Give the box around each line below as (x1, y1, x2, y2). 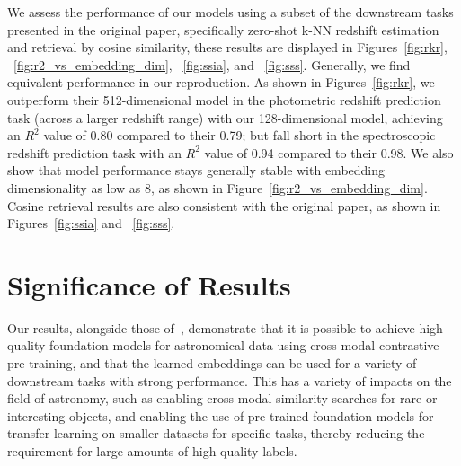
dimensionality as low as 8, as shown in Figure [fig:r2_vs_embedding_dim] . (7, 178, 428, 197)
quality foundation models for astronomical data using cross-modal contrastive (7, 336, 439, 355)
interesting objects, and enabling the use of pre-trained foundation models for (7, 406, 434, 425)
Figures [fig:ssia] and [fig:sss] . (7, 214, 175, 233)
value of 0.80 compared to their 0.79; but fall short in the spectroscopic (43, 126, 436, 145)
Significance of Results (7, 266, 291, 303)
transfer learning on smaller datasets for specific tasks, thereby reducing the (7, 424, 425, 443)
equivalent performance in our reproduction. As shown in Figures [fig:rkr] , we (7, 73, 435, 92)
